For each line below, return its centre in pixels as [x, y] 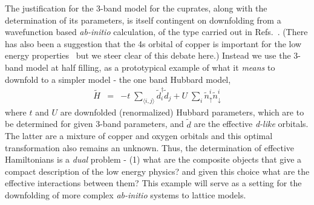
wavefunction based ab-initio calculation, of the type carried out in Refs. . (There [156, 32]
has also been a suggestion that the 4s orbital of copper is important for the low [153, 43]
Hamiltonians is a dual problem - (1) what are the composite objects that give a [153, 159]
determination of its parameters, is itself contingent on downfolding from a [143, 20]
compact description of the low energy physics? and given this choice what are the [157, 171]
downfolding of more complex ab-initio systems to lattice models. [126, 195]
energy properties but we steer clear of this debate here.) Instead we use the [148, 55]
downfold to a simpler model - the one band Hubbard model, [118, 79]
